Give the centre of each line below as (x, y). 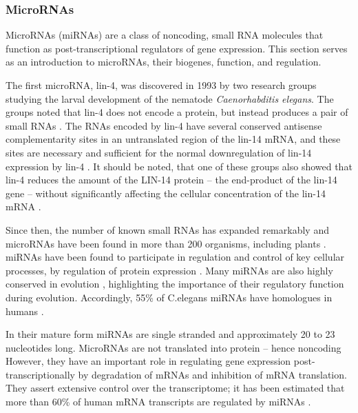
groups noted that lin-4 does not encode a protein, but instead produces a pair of (177, 112)
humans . (25, 311)
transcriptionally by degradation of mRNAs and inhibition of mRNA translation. (176, 374)
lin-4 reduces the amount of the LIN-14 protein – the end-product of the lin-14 (171, 180)
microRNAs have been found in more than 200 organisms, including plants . (166, 243)
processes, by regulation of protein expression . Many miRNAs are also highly (169, 270)
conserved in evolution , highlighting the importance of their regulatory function (175, 284)
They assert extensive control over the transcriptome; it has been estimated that (175, 388)
